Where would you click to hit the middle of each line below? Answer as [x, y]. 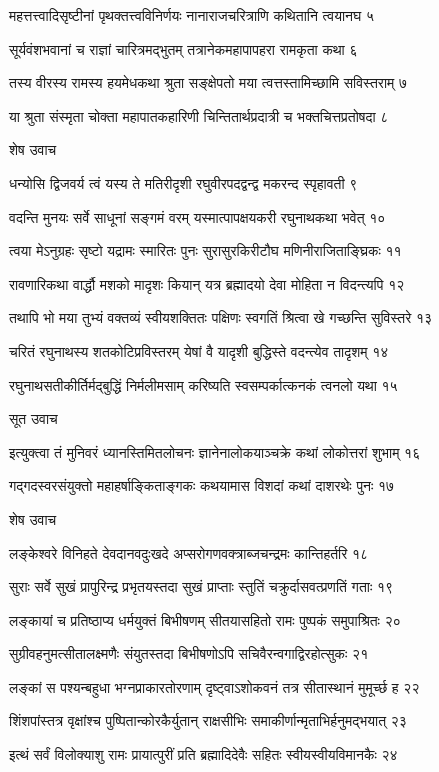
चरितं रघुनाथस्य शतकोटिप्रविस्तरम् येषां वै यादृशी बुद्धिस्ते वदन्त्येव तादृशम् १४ [199, 350]
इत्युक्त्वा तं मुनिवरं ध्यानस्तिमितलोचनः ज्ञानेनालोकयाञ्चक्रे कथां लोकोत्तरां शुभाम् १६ [215, 451]
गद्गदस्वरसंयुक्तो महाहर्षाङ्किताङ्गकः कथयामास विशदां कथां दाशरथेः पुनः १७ [202, 485]
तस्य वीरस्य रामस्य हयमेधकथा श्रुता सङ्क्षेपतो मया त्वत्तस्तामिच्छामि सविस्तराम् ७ [208, 82]
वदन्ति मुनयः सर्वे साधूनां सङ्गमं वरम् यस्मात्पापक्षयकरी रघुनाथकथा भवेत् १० [197, 216]
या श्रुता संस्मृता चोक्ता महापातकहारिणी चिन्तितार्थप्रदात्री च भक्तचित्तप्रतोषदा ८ [199, 115]
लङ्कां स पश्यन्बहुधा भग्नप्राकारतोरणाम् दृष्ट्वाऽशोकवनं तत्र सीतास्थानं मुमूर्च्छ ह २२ [214, 686]
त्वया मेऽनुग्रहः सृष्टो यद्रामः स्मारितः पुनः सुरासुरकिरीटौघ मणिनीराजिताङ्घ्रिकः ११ [205, 250]
